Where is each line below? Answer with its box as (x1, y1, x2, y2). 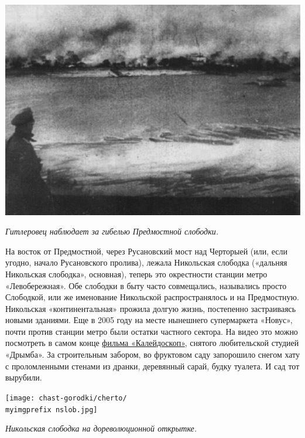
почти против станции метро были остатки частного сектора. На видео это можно (5, 325, 298, 337)
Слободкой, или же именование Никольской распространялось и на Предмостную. (5, 291, 299, 303)
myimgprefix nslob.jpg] (5, 405, 98, 414)
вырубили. (5, 371, 42, 383)
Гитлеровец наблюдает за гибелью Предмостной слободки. (5, 225, 219, 237)
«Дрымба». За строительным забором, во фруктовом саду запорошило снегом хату (5, 348, 300, 361)
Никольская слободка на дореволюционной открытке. (5, 422, 197, 434)
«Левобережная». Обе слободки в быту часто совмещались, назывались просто (5, 279, 287, 291)
